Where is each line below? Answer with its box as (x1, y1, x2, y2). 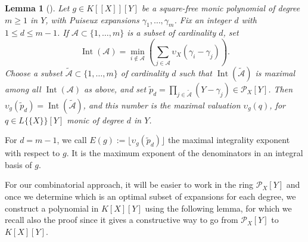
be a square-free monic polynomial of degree (141, 2, 300, 14)
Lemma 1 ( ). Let (5, 2, 70, 14)
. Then (268, 82, 293, 95)
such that (179, 66, 212, 79)
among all (5, 82, 41, 95)
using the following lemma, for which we (145, 201, 292, 214)
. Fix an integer (174, 13, 232, 26)
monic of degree (67, 113, 124, 126)
